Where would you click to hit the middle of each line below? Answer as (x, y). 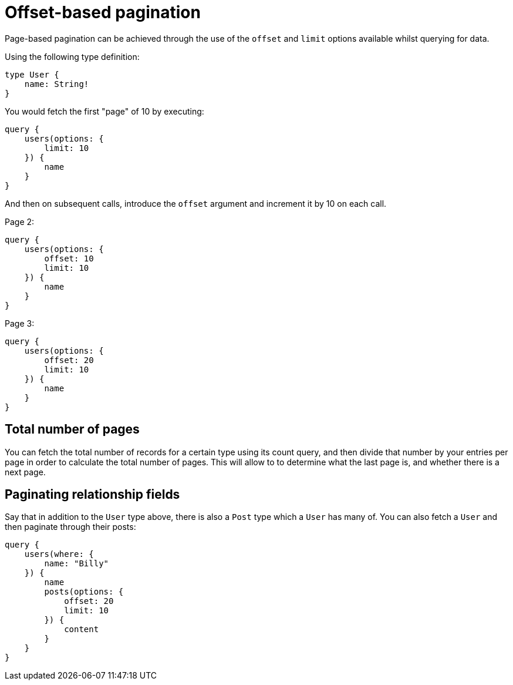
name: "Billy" (77, 564)
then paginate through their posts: (70, 527)
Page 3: (20, 323)
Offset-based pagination (103, 12)
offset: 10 (69, 258)
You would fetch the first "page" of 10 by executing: (104, 111)
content (82, 629)
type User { (32, 74)
